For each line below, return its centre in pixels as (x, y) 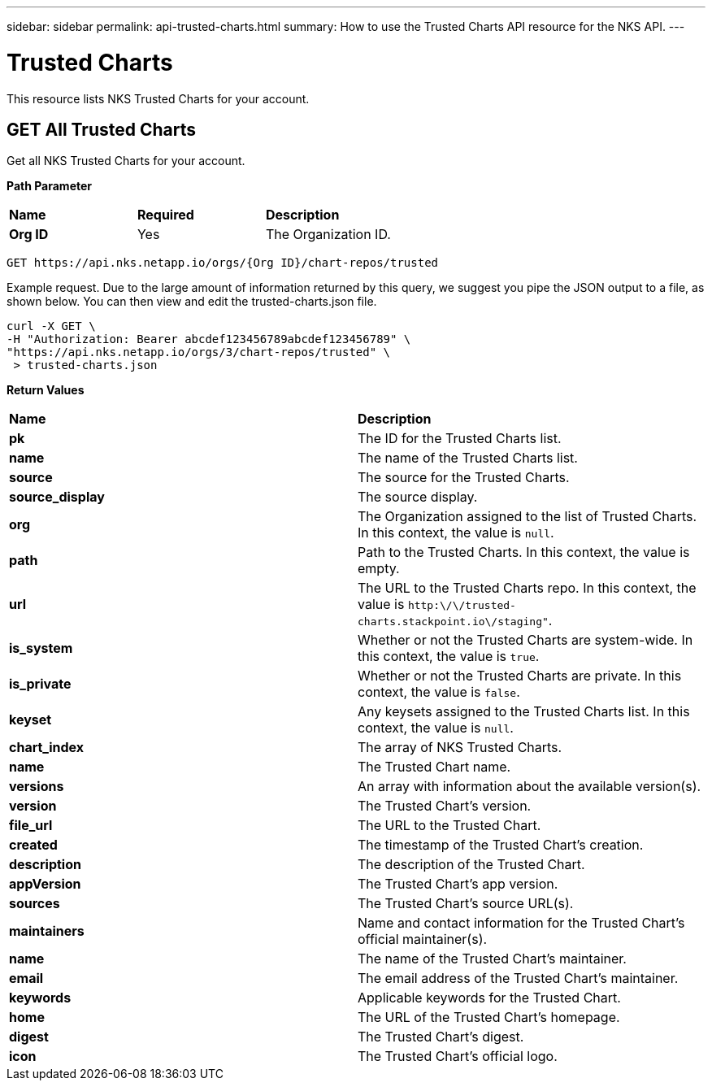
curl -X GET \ (51, 326)
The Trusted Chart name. (434, 767)
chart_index (47, 748)
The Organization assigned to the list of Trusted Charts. (527, 517)
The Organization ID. (328, 235)
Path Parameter (50, 186)
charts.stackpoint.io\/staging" (453, 622)
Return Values (46, 390)
